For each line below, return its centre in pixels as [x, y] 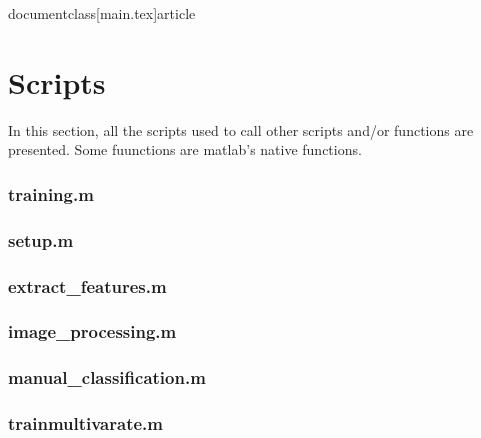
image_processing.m [92, 331]
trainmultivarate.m [85, 423]
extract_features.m [87, 285]
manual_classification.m [107, 377]
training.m [51, 193]
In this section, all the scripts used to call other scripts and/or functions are [241, 129]
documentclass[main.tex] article [102, 13]
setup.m [41, 239]
